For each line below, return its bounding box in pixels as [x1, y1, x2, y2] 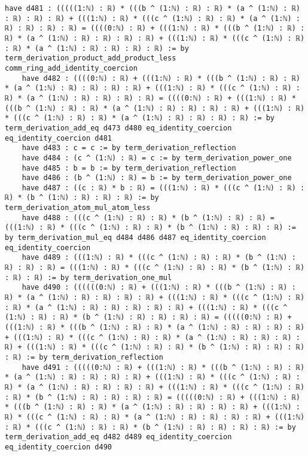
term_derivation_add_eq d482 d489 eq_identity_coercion [5, 433, 232, 442]
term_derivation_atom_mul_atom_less [5, 203, 151, 212]
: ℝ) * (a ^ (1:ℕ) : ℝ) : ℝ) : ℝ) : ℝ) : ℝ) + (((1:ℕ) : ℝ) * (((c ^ [5, 303, 288, 312]
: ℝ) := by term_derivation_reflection [5, 352, 163, 361]
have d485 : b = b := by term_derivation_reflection [22, 163, 236, 172]
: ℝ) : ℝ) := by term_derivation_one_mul [5, 273, 172, 282]
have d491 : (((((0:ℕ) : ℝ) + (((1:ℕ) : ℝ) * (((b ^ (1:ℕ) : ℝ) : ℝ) [22, 363, 305, 372]
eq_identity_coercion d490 [5, 442, 112, 451]
